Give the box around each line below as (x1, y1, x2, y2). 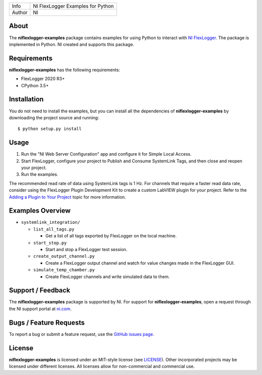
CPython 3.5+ (21, 82, 49, 88)
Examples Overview (9, 206, 71, 215)
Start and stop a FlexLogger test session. (45, 247, 128, 252)
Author (12, 9, 28, 16)
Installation (9, 95, 44, 104)
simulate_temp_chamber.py (33, 267, 95, 273)
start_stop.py (33, 240, 67, 246)
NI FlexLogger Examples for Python (33, 3, 114, 9)
